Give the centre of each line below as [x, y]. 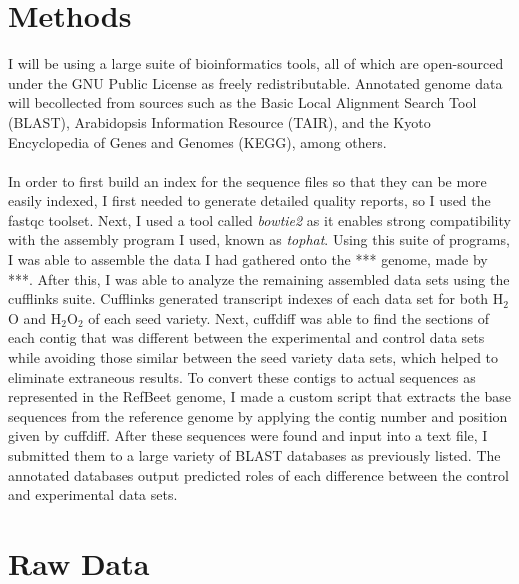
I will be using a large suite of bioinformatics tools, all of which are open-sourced [256, 63]
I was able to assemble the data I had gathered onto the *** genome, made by [248, 259]
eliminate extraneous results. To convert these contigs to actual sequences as [242, 376]
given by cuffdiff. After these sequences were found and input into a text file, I [248, 435]
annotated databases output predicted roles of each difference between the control [258, 474]
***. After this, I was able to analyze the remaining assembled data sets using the [259, 278]
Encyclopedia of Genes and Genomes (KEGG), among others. [197, 141]
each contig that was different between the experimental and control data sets [246, 337]
